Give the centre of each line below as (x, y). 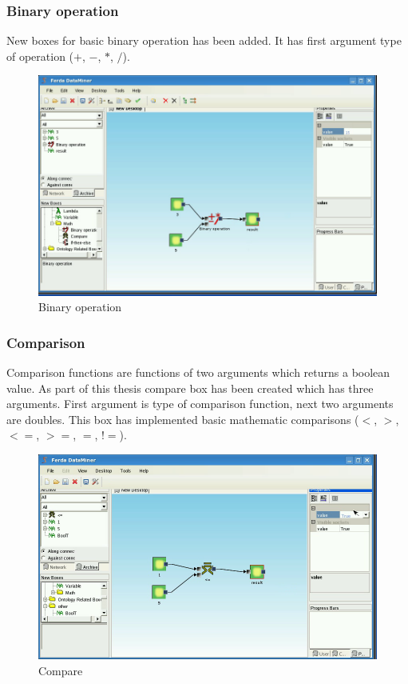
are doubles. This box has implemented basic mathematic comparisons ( (183, 419)
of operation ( (40, 56)
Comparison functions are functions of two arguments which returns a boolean (198, 372)
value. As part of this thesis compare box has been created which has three (190, 388)
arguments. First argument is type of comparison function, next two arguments (200, 404)
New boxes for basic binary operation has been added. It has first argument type (204, 40)
